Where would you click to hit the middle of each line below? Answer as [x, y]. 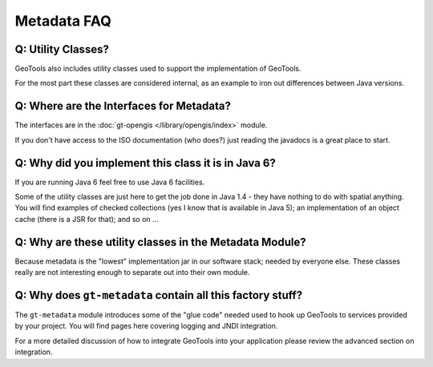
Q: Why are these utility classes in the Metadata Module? [160, 242]
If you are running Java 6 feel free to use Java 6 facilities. [110, 182]
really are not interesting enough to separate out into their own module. [132, 272]
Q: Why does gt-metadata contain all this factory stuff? [159, 295]
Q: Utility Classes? [62, 49]
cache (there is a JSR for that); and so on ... [87, 219]
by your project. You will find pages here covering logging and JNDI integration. [146, 326]
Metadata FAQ [63, 21]
